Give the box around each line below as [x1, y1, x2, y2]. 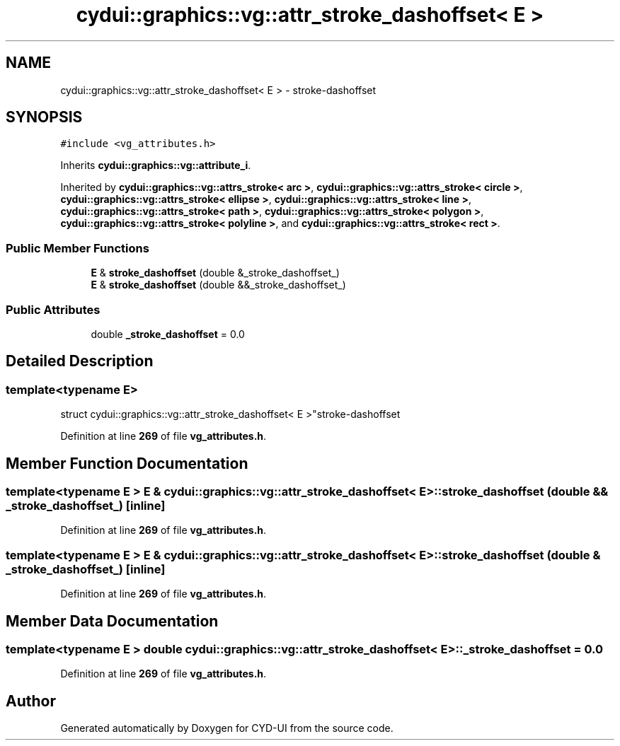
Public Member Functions [6, 240, 149, 255]
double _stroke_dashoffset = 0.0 [91, 327, 245, 340]
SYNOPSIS [6, 108, 83, 127]
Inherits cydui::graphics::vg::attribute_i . [60, 159, 251, 172]
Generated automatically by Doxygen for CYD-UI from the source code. [60, 722, 394, 735]
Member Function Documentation [6, 454, 248, 472]
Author [6, 692, 56, 710]
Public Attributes [6, 302, 101, 317]
